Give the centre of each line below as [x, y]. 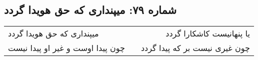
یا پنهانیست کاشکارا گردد [208, 33]
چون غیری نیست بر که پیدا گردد [195, 48]
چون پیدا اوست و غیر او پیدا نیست [66, 48]
